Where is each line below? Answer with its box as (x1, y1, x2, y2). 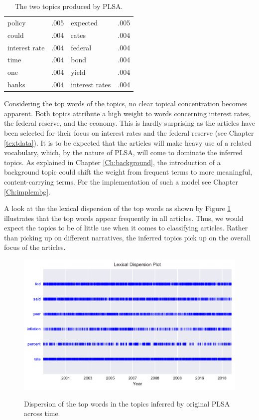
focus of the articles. (4, 242, 66, 252)
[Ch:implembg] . (4, 186, 50, 197)
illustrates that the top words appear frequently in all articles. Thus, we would (4, 212, 244, 223)
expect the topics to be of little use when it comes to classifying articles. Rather (4, 222, 248, 233)
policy (7, 17, 26, 27)
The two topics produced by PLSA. (14, 1, 123, 11)
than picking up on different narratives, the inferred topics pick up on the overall (4, 232, 251, 242)
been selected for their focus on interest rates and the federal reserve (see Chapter (4, 127, 254, 138)
